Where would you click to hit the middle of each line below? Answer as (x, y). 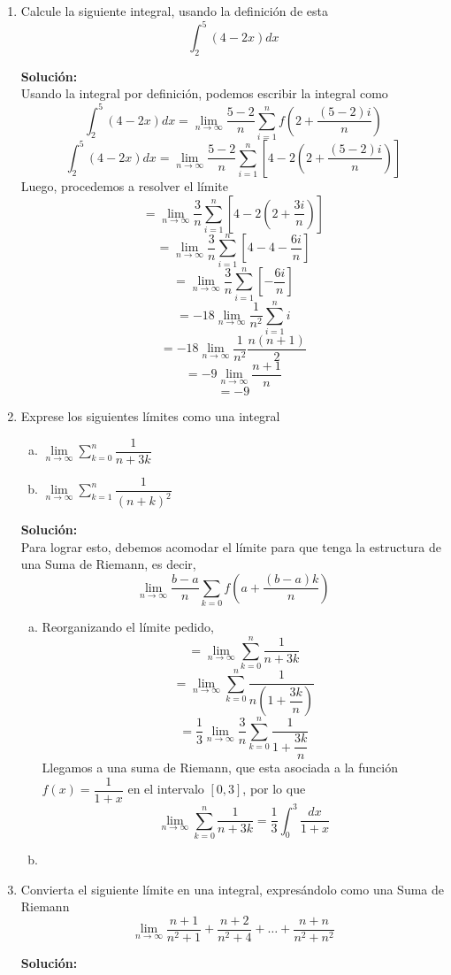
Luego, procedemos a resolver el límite (124, 185)
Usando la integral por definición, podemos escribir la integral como (204, 93)
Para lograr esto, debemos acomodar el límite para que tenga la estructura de (231, 546)
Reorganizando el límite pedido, (128, 627)
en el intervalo (166, 789)
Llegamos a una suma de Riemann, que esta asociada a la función (220, 768)
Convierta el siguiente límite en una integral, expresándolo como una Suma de (233, 889)
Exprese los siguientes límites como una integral (150, 416)
